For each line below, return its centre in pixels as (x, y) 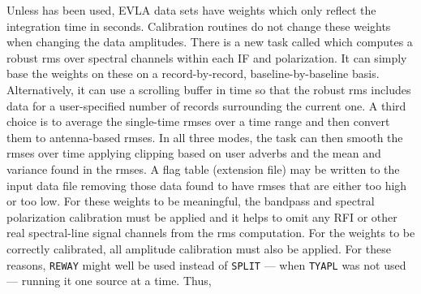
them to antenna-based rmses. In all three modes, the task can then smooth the (205, 137)
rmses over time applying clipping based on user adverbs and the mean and (194, 153)
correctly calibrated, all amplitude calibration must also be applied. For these (199, 248)
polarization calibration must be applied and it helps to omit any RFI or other (202, 216)
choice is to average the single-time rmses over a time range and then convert (198, 121)
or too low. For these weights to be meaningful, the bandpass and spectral (191, 201)
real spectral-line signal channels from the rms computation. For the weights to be (211, 233)
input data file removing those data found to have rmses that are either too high (207, 185)
